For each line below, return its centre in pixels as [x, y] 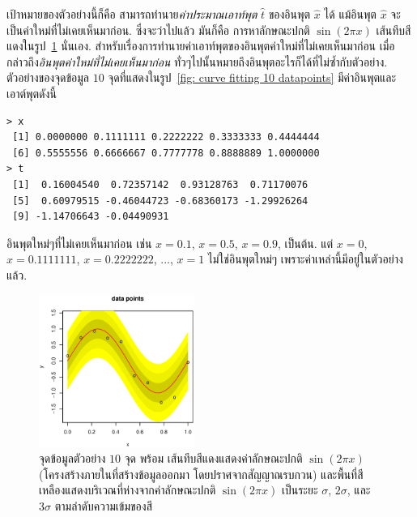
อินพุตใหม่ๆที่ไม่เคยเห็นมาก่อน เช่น [79, 243]
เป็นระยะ [300, 490]
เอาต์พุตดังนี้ [32, 93]
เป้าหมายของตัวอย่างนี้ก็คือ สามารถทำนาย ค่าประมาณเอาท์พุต [132, 14]
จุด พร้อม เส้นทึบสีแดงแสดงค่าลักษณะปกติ [213, 458]
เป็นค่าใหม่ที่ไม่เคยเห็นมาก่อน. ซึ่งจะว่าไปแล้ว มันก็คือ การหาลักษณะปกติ [158, 30]
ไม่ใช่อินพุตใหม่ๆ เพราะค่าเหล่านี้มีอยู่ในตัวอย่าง [305, 259]
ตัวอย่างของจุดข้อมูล [48, 77]
